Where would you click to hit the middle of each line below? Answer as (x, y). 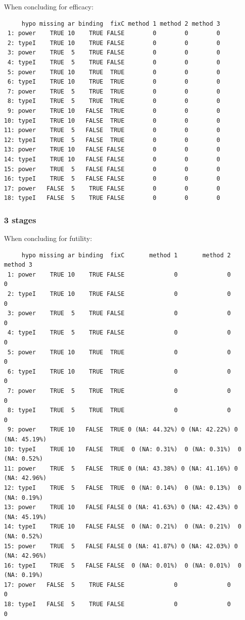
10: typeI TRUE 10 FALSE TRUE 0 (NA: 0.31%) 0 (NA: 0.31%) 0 (123, 449)
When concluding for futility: (48, 238)
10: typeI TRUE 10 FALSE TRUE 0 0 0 (112, 120)
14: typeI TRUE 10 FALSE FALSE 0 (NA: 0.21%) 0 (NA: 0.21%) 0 (123, 527)
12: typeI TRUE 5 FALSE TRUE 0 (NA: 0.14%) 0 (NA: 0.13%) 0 (123, 488)
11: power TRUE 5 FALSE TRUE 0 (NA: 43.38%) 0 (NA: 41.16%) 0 (121, 468)
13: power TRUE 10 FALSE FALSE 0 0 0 (112, 150)
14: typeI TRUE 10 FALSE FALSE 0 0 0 (112, 159)
